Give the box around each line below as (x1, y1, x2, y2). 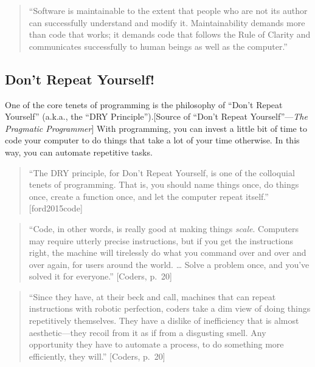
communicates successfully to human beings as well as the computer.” (29, 39, 288, 52)
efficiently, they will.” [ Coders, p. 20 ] (29, 349, 165, 362)
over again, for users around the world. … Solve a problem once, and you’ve (29, 258, 310, 270)
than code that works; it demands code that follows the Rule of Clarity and (29, 28, 311, 41)
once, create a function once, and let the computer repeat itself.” (29, 190, 269, 202)
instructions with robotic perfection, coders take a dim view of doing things (29, 302, 311, 315)
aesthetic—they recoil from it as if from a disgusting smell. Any (29, 326, 266, 338)
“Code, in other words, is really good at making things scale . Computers (29, 222, 299, 235)
